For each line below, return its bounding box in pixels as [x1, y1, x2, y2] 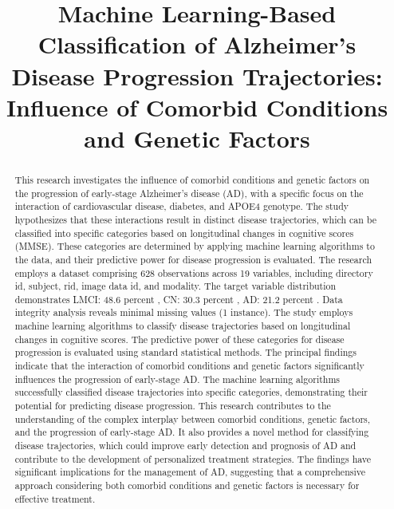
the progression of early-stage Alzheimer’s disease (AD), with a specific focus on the [14, 186, 364, 199]
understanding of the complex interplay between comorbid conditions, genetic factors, [14, 412, 371, 425]
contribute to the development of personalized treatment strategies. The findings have [14, 452, 372, 465]
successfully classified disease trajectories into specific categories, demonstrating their [14, 385, 368, 399]
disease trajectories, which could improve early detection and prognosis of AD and [14, 439, 357, 452]
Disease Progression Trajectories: [11, 59, 383, 92]
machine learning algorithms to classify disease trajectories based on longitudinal [14, 319, 351, 333]
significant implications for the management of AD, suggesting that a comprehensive [14, 465, 365, 479]
